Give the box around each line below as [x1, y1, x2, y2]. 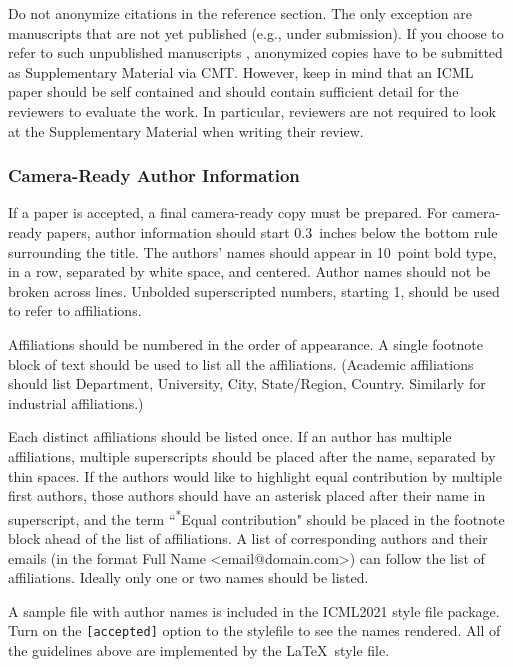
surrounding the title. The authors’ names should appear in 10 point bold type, [8, 241, 497, 262]
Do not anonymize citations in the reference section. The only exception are [8, 3, 472, 23]
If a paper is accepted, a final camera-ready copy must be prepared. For [8, 202, 448, 223]
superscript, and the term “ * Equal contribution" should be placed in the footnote [8, 505, 505, 529]
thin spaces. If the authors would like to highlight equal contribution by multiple [8, 465, 502, 486]
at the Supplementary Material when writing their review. [8, 120, 364, 141]
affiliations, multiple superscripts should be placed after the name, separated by [8, 445, 496, 466]
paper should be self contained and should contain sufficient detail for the [8, 81, 459, 102]
